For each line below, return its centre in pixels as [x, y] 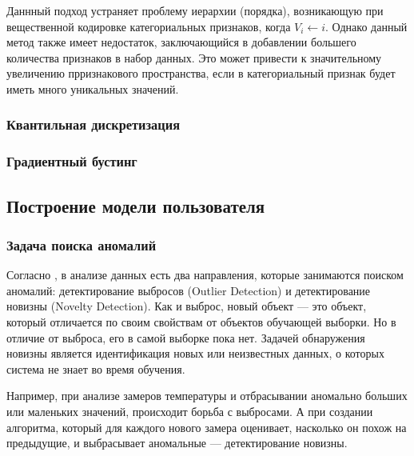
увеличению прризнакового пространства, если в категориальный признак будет [201, 73]
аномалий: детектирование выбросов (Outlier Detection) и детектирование [189, 290]
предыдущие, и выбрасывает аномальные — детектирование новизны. [177, 443]
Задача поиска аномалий [82, 244]
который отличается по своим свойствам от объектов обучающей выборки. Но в [201, 322]
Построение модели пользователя [136, 205]
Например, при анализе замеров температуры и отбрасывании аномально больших [207, 396]
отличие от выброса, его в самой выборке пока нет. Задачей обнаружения [186, 337]
